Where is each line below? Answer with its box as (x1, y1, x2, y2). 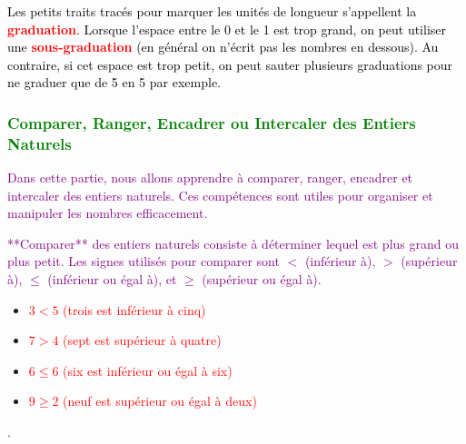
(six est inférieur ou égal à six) (63, 360, 233, 380)
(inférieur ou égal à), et (47, 270, 177, 289)
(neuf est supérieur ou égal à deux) (63, 391, 257, 410)
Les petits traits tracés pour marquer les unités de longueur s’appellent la (7, 2, 417, 20)
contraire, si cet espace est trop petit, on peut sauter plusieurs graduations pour (7, 54, 453, 74)
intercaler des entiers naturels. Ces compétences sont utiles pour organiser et (7, 185, 433, 204)
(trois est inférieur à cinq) (63, 300, 206, 319)
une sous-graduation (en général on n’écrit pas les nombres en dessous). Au (7, 37, 439, 56)
